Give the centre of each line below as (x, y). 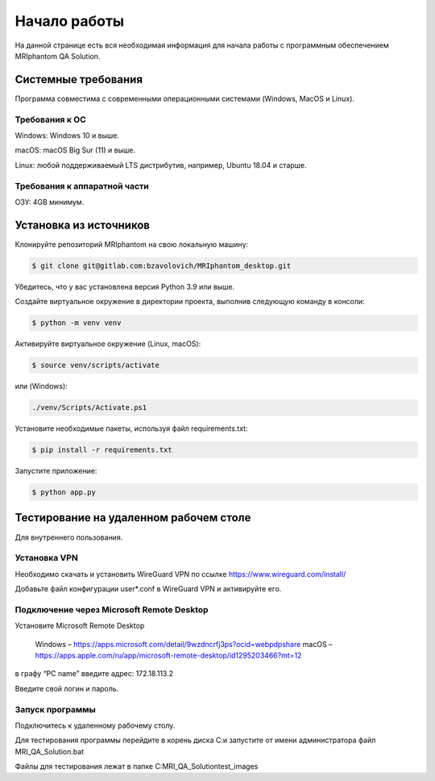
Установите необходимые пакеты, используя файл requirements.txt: (131, 428)
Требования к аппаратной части (82, 186)
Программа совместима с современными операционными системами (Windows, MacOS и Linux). (184, 98)
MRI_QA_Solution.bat (50, 751)
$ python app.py (64, 493)
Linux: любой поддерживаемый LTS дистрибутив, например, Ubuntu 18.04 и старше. (161, 165)
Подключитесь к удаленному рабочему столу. (95, 725)
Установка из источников (83, 225)
